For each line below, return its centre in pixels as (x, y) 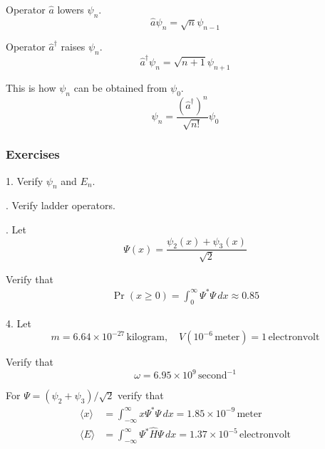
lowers (71, 9)
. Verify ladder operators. (61, 205)
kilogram (145, 338)
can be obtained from (120, 87)
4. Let (19, 323)
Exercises (33, 154)
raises (73, 47)
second (213, 376)
